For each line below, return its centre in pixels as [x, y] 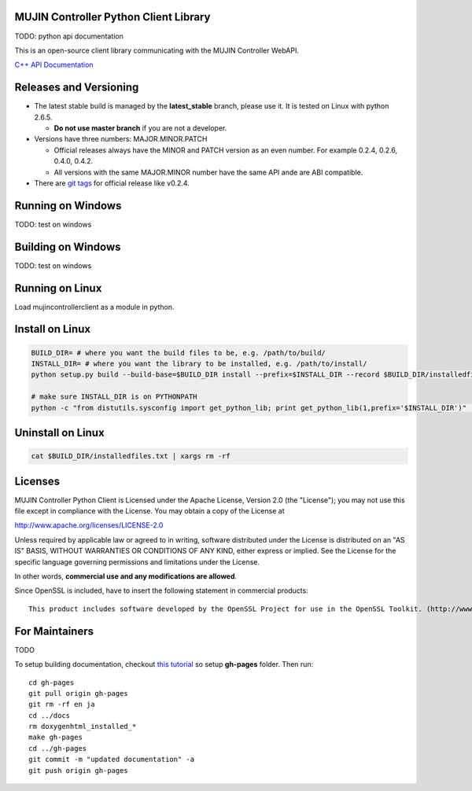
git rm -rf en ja [62, 705]
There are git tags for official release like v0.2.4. [112, 183]
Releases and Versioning [77, 88]
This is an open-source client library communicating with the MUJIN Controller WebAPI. [157, 50]
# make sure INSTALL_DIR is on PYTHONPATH [114, 397]
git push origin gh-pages [79, 770]
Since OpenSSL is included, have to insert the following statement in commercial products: [161, 590]
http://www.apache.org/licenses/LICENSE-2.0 [89, 525]
